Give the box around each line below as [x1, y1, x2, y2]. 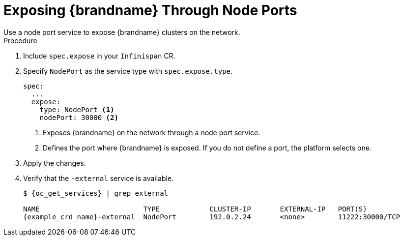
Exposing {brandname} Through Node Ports [3, 2, 297, 19]
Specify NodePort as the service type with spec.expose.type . [23, 66, 232, 75]
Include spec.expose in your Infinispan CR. [23, 51, 175, 60]
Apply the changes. [23, 158, 86, 167]
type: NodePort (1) [39, 105, 115, 114]
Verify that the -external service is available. [23, 174, 174, 182]
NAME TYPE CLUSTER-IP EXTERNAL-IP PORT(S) [23, 205, 367, 213]
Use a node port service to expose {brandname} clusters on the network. [3, 28, 240, 36]
